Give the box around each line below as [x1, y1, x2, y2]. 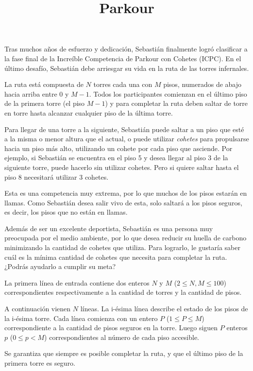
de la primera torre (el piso [4, 98, 85, 108]
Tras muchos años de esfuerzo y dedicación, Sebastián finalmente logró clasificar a [4, 44, 248, 54]
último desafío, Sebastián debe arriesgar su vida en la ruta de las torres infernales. [4, 63, 249, 73]
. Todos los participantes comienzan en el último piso [89, 88, 247, 99]
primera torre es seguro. [4, 358, 75, 368]
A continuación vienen [4, 304, 71, 314]
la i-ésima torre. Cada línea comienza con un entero [4, 313, 158, 323]
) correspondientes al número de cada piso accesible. [44, 332, 200, 342]
